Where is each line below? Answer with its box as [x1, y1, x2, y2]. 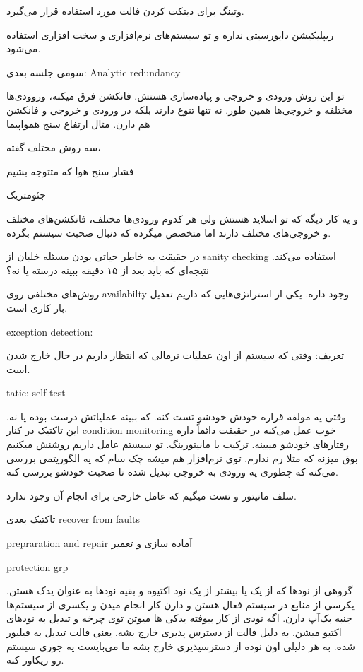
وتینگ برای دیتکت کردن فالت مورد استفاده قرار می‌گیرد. [6, 4, 244, 18]
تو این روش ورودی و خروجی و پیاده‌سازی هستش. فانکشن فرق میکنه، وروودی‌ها [6, 88, 345, 103]
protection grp [6, 559, 69, 574]
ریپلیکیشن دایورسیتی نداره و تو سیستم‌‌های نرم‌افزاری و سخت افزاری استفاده [6, 27, 334, 42]
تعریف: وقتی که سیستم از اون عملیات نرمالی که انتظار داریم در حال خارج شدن [6, 348, 345, 362]
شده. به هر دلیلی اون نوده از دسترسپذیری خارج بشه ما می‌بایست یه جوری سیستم [6, 638, 356, 653]
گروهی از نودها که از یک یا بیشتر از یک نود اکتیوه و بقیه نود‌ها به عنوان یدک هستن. [6, 583, 353, 598]
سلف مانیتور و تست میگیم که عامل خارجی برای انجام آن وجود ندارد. [6, 488, 297, 502]
